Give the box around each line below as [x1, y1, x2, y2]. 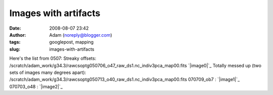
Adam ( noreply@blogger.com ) [49, 32, 112, 38]
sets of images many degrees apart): [9, 69, 86, 75]
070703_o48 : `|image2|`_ [9, 83, 63, 89]
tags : [9, 39, 21, 45]
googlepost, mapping [49, 39, 94, 45]
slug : [9, 46, 20, 52]
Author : [9, 32, 26, 38]
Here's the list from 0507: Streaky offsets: [9, 55, 97, 61]
